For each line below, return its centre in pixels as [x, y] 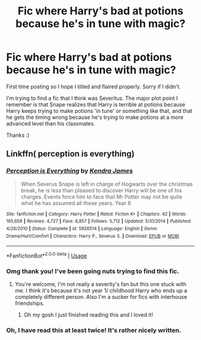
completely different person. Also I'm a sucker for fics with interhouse [101, 297]
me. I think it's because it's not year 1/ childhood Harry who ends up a [101, 290]
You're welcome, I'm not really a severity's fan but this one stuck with [100, 284]
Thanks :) [18, 135]
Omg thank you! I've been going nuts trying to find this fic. [93, 271]
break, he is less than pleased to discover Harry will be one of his [101, 190]
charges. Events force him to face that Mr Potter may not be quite [101, 197]
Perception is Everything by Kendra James [70, 171]
